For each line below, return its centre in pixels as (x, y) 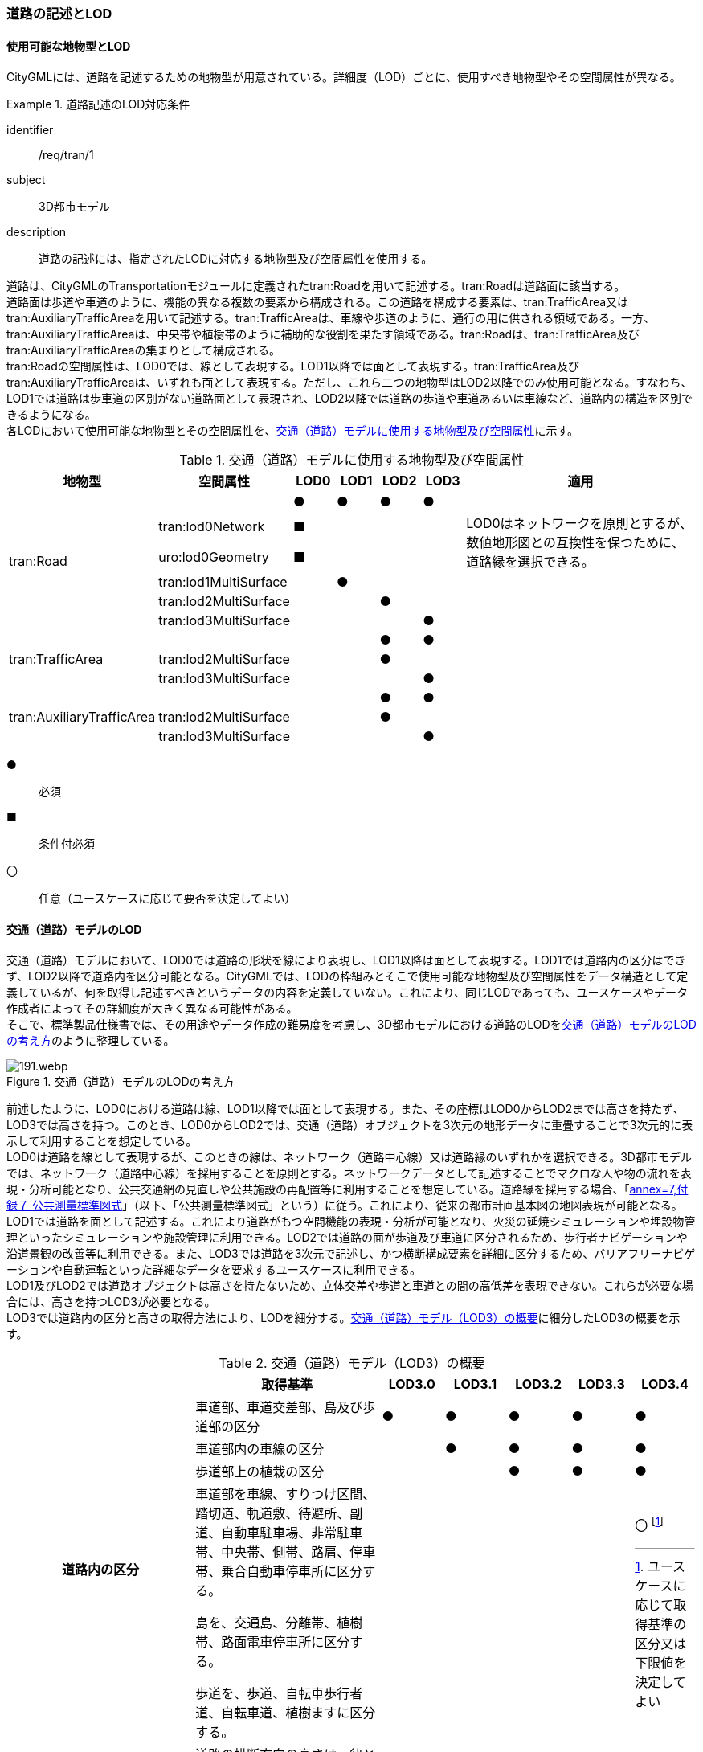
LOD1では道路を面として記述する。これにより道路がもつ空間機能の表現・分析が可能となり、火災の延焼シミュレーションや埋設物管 (351, 1222)
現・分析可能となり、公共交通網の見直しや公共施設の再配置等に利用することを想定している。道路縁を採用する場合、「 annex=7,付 (347, 1189)
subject (26, 180)
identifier (30, 130)
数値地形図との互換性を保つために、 (575, 543)
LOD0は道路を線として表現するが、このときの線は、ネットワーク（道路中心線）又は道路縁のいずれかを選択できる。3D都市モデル (349, 1157)
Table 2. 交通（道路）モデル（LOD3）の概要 (352, 1363)
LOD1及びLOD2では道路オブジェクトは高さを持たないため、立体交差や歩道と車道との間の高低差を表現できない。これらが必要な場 (350, 1286)
